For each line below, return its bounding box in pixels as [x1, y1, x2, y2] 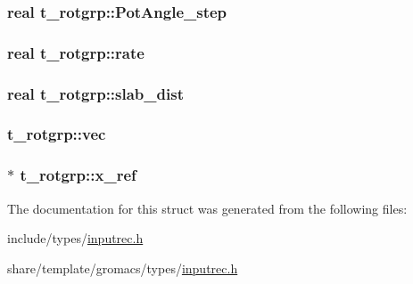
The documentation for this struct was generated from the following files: [7, 199, 408, 217]
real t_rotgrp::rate [7, 41, 145, 63]
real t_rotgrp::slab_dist [7, 82, 184, 104]
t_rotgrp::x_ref [20, 164, 136, 186]
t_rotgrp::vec [7, 123, 106, 145]
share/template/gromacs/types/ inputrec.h [7, 258, 238, 277]
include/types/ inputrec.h [7, 229, 144, 247]
